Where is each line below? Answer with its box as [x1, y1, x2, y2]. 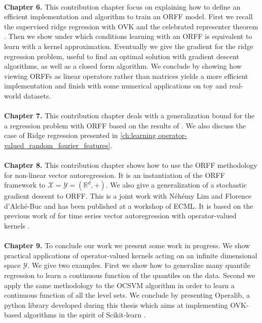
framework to [4, 179, 46, 190]
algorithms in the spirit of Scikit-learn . [23, 309, 146, 320]
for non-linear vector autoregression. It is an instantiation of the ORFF [4, 169, 225, 180]
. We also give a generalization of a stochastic [105, 179, 247, 190]
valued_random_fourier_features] [4, 140, 110, 150]
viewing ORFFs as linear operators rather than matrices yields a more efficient [4, 70, 248, 81]
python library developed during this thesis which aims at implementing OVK [4, 299, 247, 310]
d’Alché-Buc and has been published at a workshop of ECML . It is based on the [4, 200, 253, 211]
